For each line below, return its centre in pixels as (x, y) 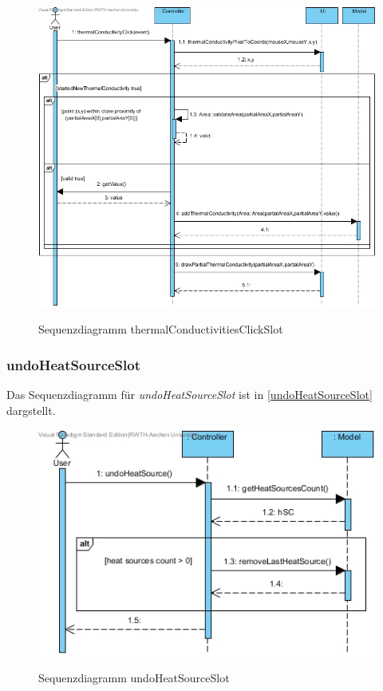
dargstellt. (31, 410)
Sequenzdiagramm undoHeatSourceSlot (134, 678)
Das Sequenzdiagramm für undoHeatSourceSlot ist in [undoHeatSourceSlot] (190, 395)
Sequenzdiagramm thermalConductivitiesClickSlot (161, 329)
